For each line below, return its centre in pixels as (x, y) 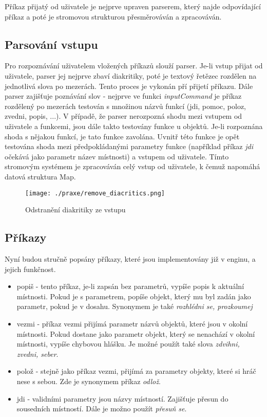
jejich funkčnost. (30, 269)
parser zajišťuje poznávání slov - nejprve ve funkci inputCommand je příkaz (123, 96)
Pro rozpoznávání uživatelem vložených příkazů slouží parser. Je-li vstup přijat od (134, 66)
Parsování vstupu (51, 44)
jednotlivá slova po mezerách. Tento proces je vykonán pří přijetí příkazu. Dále (129, 86)
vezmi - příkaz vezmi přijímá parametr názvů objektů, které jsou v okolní (132, 323)
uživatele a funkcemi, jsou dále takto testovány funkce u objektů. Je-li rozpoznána (134, 126)
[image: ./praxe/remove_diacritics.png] (95, 193)
